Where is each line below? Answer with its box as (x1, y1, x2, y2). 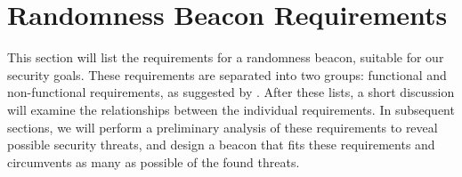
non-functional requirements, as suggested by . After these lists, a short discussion (7, 83, 455, 101)
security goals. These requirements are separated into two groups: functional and (7, 65, 447, 84)
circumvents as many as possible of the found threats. (7, 152, 300, 171)
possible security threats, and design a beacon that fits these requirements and (7, 135, 435, 154)
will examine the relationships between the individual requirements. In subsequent (7, 100, 455, 118)
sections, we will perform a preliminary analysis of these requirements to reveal (7, 117, 438, 136)
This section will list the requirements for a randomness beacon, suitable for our (7, 48, 444, 67)
